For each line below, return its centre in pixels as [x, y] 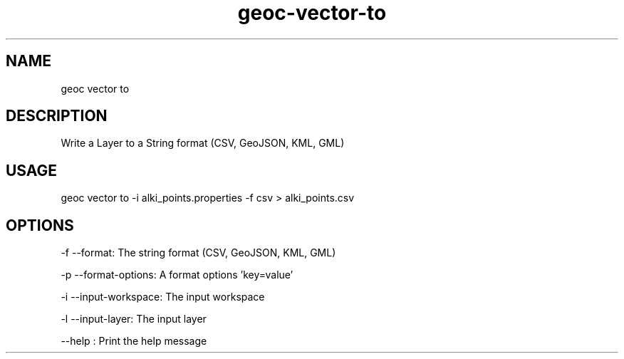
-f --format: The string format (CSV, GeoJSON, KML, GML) [198, 253]
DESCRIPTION [57, 116]
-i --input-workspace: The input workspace [163, 297]
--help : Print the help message [134, 341]
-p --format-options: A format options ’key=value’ [177, 275]
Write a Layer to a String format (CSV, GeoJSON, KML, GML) [203, 143]
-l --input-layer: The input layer [134, 319]
